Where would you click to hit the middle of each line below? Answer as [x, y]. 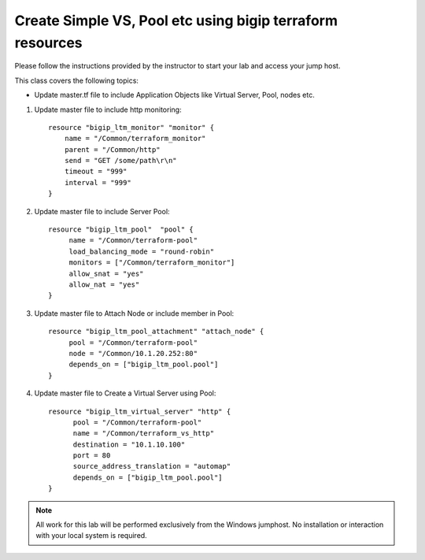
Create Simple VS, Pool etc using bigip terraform [176, 20]
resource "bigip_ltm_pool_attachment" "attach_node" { [156, 332]
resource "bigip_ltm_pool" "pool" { [121, 230]
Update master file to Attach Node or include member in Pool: [134, 313]
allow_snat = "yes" [106, 273]
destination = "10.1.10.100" [129, 444]
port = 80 [92, 456]
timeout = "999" [96, 172]
